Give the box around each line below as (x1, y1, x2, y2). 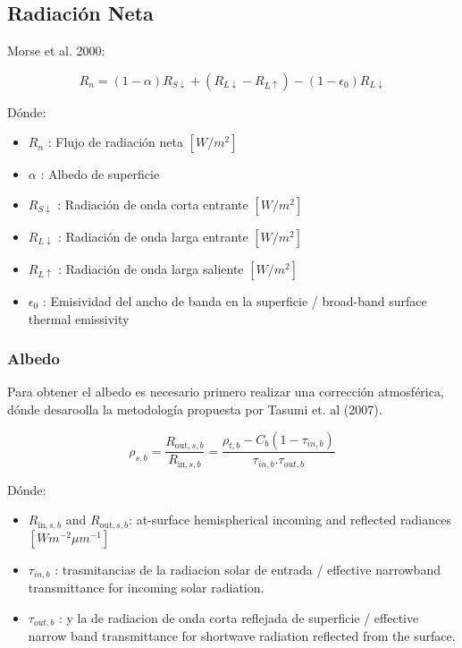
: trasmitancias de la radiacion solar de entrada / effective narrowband (55, 559, 441, 578)
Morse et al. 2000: (7, 41, 105, 60)
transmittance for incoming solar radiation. (28, 578, 265, 597)
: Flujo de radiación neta (47, 132, 183, 151)
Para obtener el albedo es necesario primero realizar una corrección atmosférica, (7, 382, 444, 401)
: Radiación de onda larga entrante (57, 226, 248, 245)
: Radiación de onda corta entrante (57, 194, 248, 213)
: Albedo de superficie (40, 165, 160, 183)
